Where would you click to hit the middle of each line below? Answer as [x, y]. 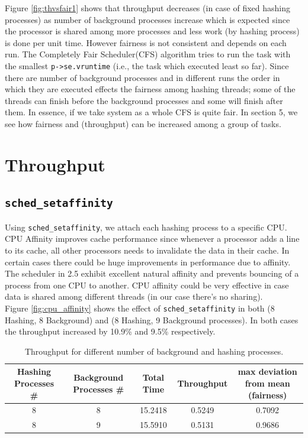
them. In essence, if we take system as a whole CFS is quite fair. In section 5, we [151, 112]
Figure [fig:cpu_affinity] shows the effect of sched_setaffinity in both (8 [140, 308]
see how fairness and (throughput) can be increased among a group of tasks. [143, 124]
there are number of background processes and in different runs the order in [142, 77]
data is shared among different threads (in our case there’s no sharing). [134, 296]
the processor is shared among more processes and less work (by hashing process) [152, 31]
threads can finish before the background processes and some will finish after [144, 100]
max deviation [267, 372]
